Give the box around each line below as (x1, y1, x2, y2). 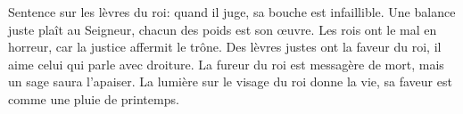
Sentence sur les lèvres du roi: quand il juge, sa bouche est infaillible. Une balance (8, 3, 456, 20)
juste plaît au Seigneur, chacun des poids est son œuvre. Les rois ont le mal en (8, 20, 437, 38)
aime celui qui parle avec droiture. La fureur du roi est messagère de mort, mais (8, 54, 444, 73)
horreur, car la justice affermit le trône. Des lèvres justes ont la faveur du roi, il (8, 37, 442, 56)
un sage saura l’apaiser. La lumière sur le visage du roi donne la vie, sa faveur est (8, 72, 452, 91)
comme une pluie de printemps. (8, 89, 179, 108)
